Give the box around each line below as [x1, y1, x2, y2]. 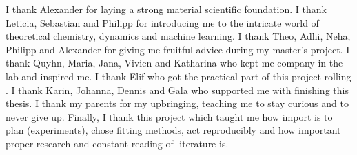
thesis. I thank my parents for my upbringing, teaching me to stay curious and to [6, 96, 349, 110]
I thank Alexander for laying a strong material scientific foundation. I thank [6, 2, 327, 16]
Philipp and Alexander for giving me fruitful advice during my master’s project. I [6, 42, 350, 56]
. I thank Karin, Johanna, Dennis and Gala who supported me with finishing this [6, 82, 349, 97]
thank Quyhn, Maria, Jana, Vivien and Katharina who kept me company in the [6, 56, 343, 70]
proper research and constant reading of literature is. [6, 136, 229, 150]
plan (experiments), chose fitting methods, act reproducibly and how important [6, 123, 341, 137]
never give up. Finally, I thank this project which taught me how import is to [6, 109, 333, 123]
